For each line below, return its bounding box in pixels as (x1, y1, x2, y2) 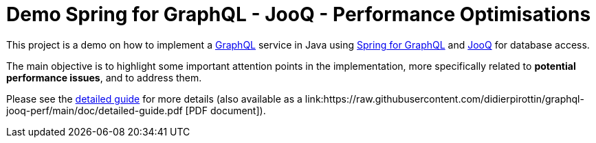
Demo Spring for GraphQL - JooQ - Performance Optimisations (6, 3, 591, 26)
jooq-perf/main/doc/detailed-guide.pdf (6, 104, 183, 116)
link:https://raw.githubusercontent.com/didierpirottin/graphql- (305, 92, 584, 105)
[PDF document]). (185, 104, 266, 116)
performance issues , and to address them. (6, 71, 202, 83)
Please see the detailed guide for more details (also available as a (6, 92, 302, 105)
